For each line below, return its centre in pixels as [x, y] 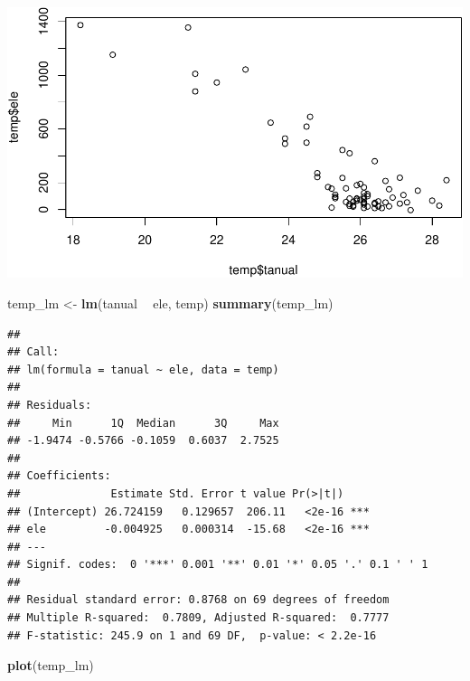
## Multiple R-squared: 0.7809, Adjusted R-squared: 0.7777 [198, 618]
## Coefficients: [59, 476]
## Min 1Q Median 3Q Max [143, 423]
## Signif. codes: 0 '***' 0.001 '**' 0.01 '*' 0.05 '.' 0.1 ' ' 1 [218, 565]
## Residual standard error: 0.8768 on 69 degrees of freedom [198, 600]
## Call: [33, 352]
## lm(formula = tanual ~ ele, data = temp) [143, 369]
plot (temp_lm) [51, 665]
